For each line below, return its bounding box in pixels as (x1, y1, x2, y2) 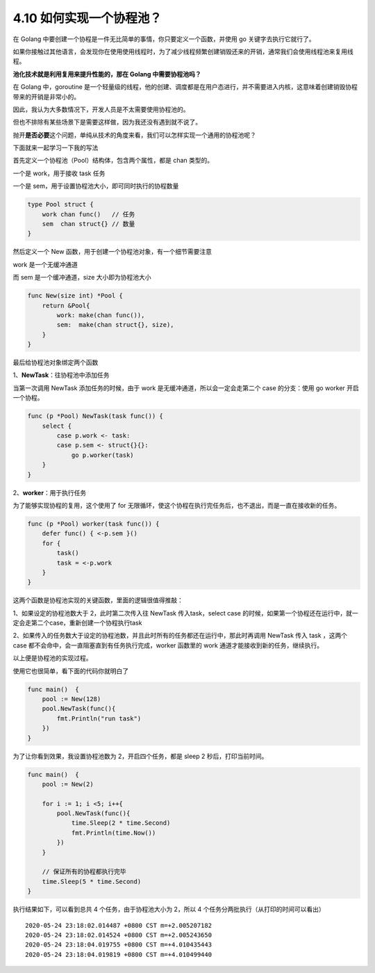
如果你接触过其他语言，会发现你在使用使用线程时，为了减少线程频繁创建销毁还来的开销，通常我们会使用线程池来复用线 (12, 47, 353, 56)
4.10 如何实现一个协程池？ (12, 10, 162, 26)
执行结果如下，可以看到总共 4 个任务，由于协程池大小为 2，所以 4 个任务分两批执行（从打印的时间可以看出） (12, 905, 326, 914)
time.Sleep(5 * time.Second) (42, 877, 142, 885)
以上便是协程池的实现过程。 (12, 654, 92, 662)
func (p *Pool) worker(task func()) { (27, 520, 160, 528)
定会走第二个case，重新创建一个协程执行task (12, 619, 142, 627)
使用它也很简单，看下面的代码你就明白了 (12, 666, 128, 675)
